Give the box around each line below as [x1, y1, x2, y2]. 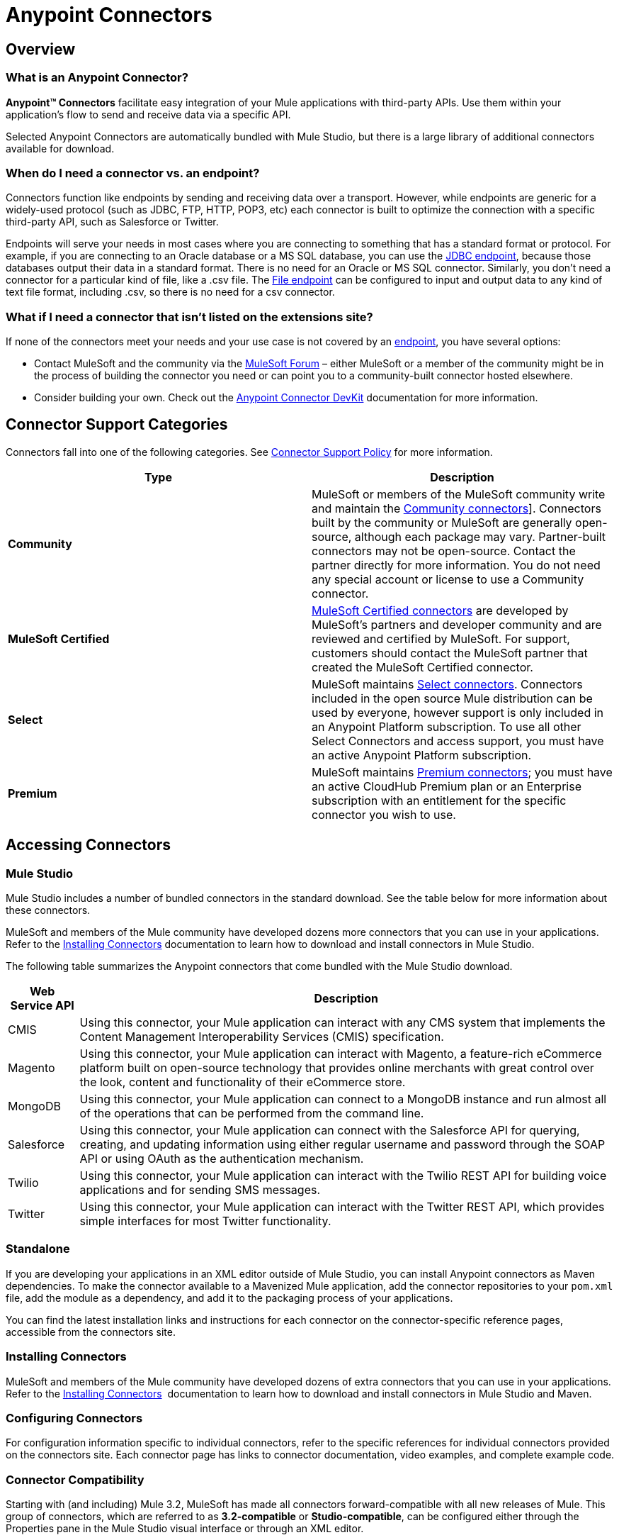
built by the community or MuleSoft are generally [312, 515, 572, 530]
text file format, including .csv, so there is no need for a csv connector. [6, 286, 335, 298]
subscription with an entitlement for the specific [312, 793, 567, 808]
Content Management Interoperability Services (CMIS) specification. [79, 1030, 444, 1044]
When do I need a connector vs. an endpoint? [6, 165, 260, 180]
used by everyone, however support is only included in [312, 705, 604, 720]
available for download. [6, 142, 115, 155]
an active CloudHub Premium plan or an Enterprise [312, 779, 581, 793]
